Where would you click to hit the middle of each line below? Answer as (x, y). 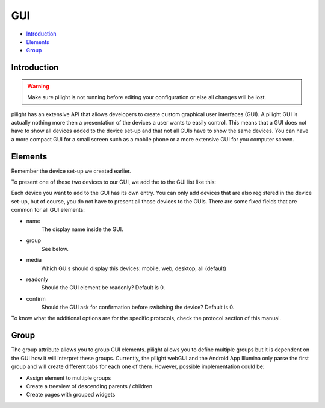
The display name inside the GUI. (82, 229)
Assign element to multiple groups (69, 378)
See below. (55, 249)
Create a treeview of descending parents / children (89, 386)
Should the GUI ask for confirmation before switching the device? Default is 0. (138, 308)
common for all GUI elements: (48, 210)
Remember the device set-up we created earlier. (71, 171)
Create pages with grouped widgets (71, 395)
